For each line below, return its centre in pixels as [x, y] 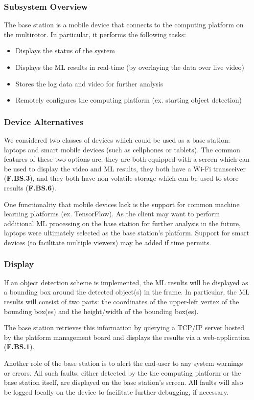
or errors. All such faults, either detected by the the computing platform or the [123, 372]
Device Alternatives [44, 121]
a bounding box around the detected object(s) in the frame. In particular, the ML [127, 292]
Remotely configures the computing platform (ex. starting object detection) [128, 100]
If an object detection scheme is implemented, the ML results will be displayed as [126, 282]
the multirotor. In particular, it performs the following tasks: [95, 34]
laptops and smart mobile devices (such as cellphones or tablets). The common [122, 149]
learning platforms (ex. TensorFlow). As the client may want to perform [112, 214]
